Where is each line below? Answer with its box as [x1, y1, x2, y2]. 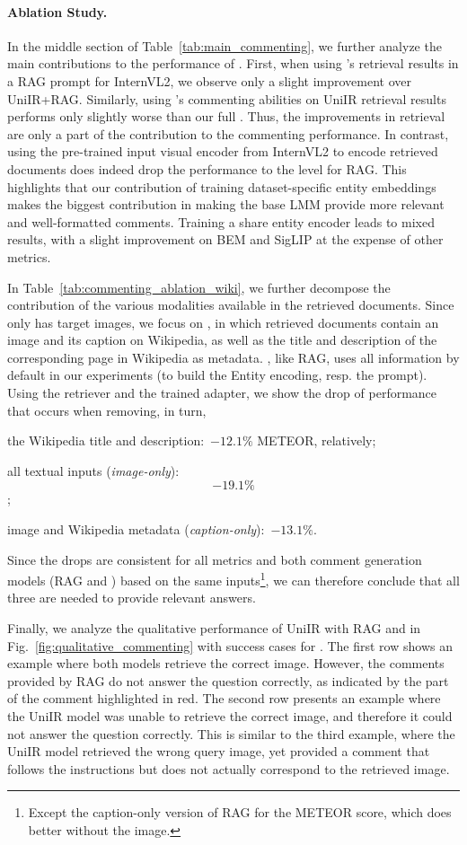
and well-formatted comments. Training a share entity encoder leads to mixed [7, 212, 435, 231]
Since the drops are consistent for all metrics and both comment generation [7, 550, 422, 568]
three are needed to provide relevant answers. [7, 588, 256, 607]
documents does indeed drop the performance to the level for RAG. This [7, 159, 407, 178]
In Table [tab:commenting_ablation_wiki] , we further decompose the [7, 277, 391, 296]
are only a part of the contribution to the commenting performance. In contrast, [7, 124, 449, 143]
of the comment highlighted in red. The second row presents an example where [7, 689, 441, 708]
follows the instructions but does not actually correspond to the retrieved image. [7, 759, 450, 778]
